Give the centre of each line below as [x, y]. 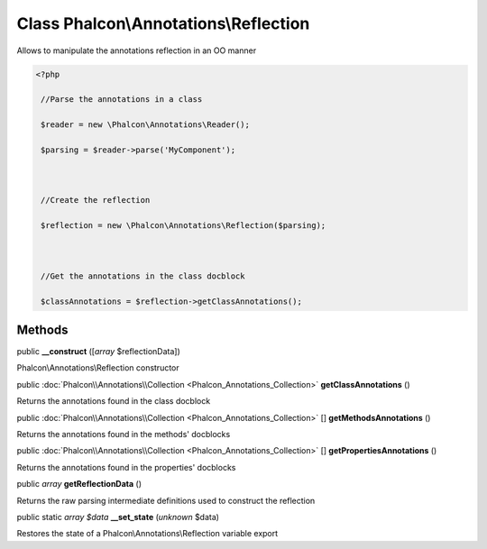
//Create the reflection [96, 200]
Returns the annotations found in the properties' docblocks [126, 467]
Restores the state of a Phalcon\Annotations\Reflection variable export [147, 534]
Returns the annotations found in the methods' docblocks [124, 435]
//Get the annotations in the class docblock [143, 276]
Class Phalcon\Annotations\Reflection [163, 23]
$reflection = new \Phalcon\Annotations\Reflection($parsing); [184, 226]
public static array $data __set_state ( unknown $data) [118, 517]
